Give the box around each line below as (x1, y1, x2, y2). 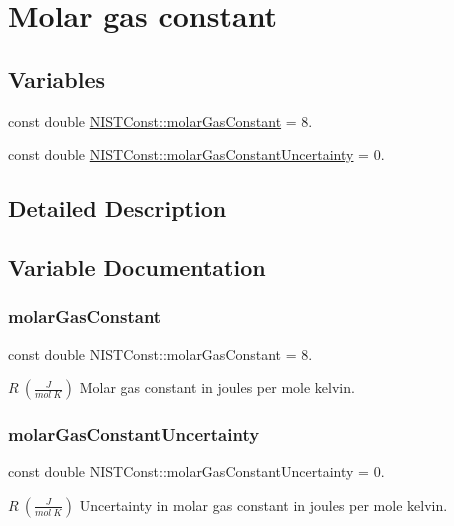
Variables (8, 63, 106, 94)
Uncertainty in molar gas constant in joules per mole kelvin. (79, 494, 448, 515)
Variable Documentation (8, 251, 266, 282)
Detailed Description (8, 193, 227, 224)
